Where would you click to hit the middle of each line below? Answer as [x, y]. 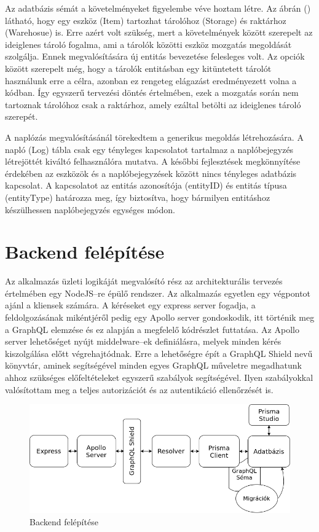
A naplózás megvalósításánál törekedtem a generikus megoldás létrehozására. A [154, 137]
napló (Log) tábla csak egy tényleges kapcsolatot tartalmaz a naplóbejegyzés [149, 149]
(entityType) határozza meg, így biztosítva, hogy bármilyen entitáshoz [138, 197]
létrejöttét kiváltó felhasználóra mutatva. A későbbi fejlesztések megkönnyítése [153, 161]
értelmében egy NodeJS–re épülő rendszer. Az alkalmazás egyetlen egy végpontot [158, 293]
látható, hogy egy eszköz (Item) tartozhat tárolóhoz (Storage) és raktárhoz [146, 20]
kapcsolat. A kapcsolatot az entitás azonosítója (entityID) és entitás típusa [146, 185]
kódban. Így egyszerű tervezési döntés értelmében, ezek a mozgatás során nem [152, 92]
